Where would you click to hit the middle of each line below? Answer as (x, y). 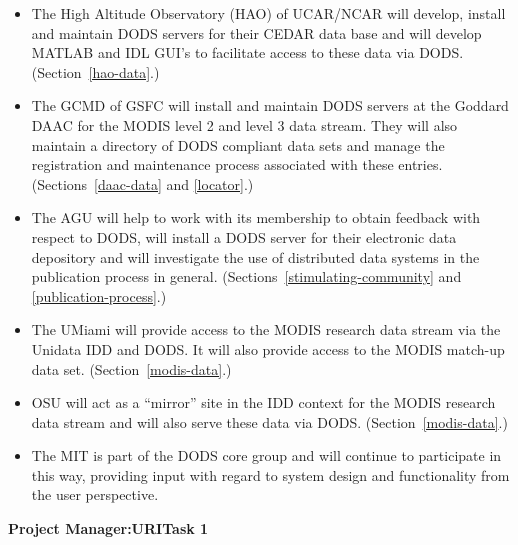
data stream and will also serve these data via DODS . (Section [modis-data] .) (269, 421)
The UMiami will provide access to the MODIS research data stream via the (266, 329)
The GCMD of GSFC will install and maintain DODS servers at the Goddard (270, 105)
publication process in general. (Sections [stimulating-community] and (246, 276)
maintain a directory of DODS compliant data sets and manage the (238, 144)
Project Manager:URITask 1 (108, 528)
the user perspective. (95, 494)
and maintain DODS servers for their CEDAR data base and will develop (256, 32)
